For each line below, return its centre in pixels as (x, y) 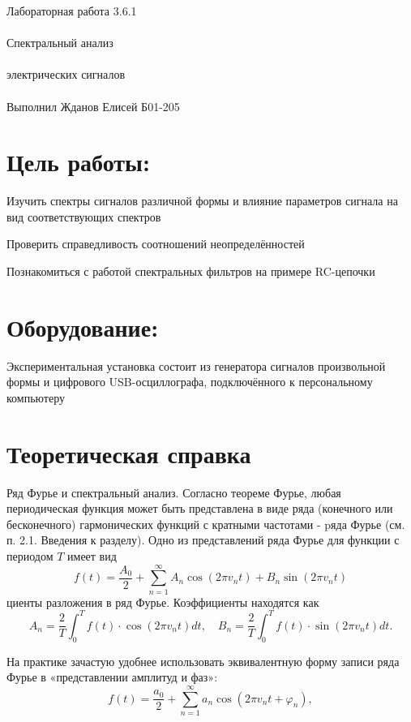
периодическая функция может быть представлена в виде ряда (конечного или (200, 508)
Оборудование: (83, 327)
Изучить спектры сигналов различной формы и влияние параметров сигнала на (202, 201)
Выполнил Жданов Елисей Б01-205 (93, 106)
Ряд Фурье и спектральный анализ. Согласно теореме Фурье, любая (174, 492)
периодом (30, 556)
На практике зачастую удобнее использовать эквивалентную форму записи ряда (203, 661)
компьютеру (36, 397)
